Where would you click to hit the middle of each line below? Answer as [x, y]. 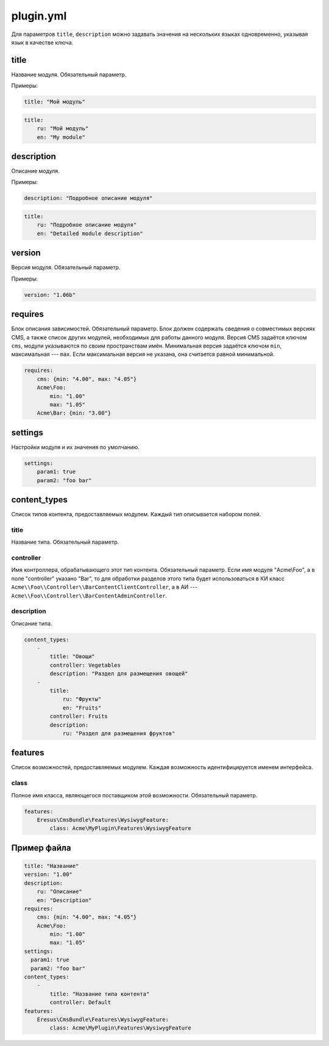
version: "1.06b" [50, 295]
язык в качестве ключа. [42, 42]
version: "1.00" [48, 874]
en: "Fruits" [82, 708]
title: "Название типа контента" [100, 994]
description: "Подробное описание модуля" [88, 198]
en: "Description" [64, 900]
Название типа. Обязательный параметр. [65, 542]
